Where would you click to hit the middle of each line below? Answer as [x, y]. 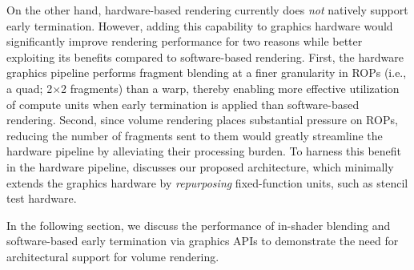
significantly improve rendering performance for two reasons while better [185, 41]
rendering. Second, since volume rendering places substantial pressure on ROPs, [202, 120]
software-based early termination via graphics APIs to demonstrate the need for [203, 241]
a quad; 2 [30, 88]
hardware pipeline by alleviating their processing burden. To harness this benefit [204, 151]
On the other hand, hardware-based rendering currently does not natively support [207, 10]
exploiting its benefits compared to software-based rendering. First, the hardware [205, 56]
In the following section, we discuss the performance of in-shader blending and [199, 225]
